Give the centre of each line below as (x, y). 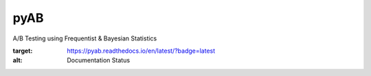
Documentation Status (99, 60)
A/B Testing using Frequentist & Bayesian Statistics (85, 38)
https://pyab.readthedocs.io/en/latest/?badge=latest (141, 51)
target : (23, 51)
